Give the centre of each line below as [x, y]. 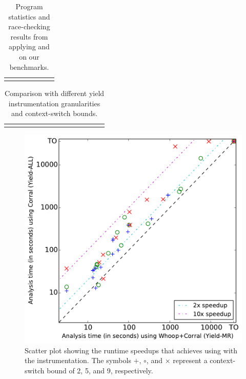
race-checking [29, 26]
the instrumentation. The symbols [78, 360]
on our [29, 56]
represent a [190, 360]
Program [29, 6]
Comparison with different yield [54, 93]
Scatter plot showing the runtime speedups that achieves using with [131, 350]
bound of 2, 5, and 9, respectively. [100, 370]
